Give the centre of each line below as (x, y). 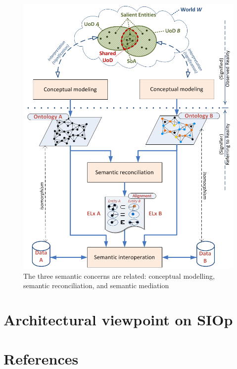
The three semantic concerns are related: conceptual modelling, (119, 276)
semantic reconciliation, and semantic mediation (96, 285)
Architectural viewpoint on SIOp (118, 320)
